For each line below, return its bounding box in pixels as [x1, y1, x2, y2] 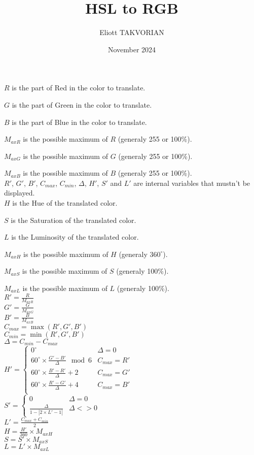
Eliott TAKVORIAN [99, 27, 164, 38]
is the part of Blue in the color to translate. [12, 116, 147, 127]
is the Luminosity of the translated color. [11, 232, 139, 242]
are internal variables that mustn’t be [133, 177, 250, 188]
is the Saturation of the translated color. [11, 214, 136, 225]
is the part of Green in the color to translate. [12, 99, 152, 110]
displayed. [4, 187, 35, 198]
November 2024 [107, 44, 156, 54]
